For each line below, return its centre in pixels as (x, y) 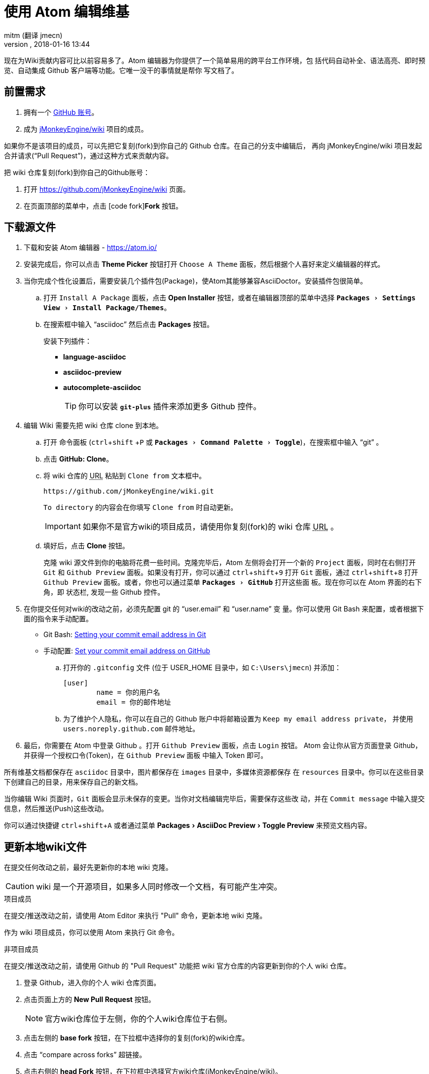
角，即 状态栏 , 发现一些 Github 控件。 (104, 592)
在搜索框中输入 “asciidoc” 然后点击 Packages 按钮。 (129, 324)
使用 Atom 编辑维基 (67, 12)
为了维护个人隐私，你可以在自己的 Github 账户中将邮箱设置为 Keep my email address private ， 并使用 (238, 719)
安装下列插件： (68, 341)
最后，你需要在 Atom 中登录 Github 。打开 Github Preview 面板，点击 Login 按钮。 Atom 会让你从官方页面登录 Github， (223, 746)
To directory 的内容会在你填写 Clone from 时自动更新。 (141, 507)
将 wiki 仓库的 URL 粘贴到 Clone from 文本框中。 (125, 476)
